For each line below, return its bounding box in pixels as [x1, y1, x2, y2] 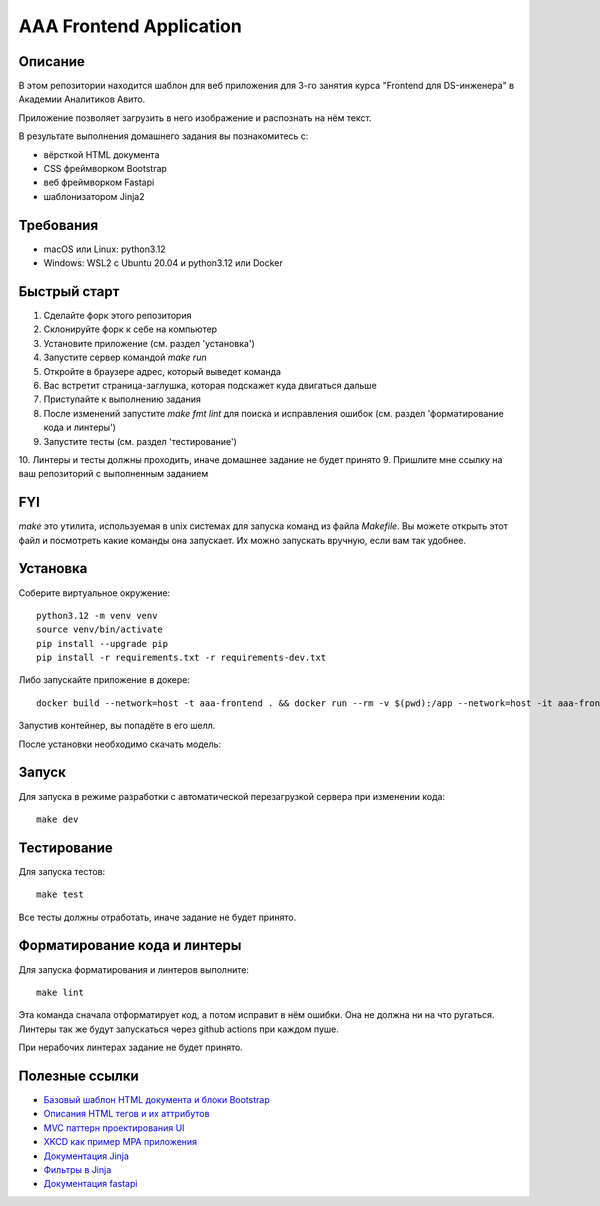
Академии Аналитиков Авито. [18, 93, 146, 105]
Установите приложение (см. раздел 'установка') [43, 337, 255, 349]
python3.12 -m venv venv [36, 610, 158, 621]
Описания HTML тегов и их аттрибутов [43, 1108, 210, 1120]
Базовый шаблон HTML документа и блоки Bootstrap [43, 1093, 270, 1105]
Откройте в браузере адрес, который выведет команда [43, 365, 282, 377]
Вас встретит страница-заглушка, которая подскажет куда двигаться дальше [43, 379, 377, 391]
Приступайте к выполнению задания [43, 393, 202, 405]
